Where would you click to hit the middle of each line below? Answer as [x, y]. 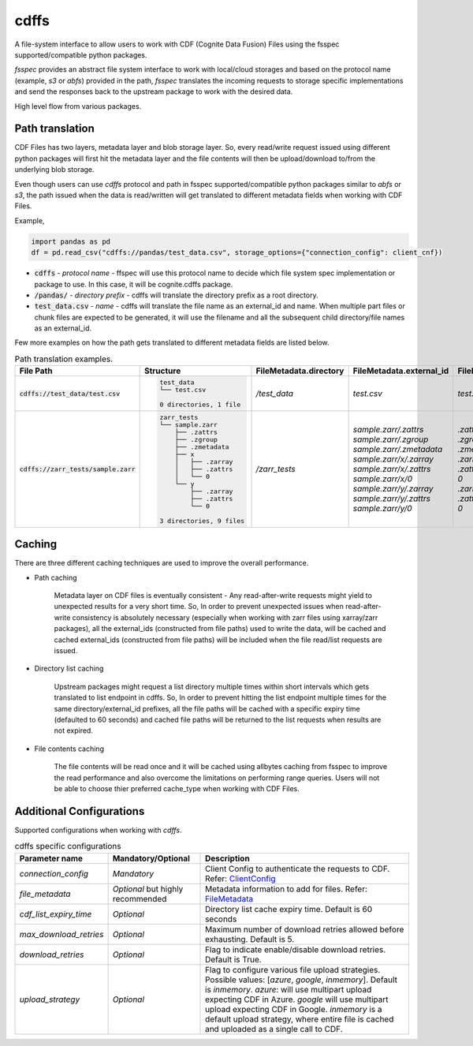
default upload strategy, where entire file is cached [300, 1019]
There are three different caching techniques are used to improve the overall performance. [162, 563]
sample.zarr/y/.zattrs [392, 499]
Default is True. [233, 959]
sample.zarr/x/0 [383, 479]
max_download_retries [61, 934]
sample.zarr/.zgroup [391, 439]
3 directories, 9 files [202, 521]
